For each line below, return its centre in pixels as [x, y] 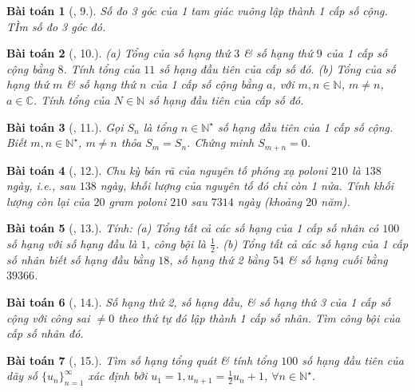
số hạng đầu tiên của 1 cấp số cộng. [305, 127]
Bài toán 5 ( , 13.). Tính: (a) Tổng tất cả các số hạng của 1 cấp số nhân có [193, 228]
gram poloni [138, 201]
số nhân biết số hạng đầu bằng [81, 259]
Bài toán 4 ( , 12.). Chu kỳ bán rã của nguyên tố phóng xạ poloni [167, 170]
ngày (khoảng [270, 201]
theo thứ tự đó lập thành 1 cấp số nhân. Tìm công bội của [259, 317]
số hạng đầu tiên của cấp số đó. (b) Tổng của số [277, 68]
